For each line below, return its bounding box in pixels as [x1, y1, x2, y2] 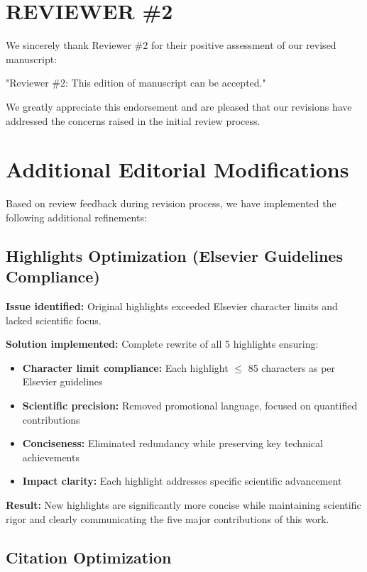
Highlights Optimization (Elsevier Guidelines [6, 244, 343, 266]
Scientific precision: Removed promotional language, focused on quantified [22, 397, 358, 412]
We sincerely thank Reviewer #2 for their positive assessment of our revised [6, 38, 336, 53]
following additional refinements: [6, 209, 147, 224]
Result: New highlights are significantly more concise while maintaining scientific [6, 497, 361, 512]
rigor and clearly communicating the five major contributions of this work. [6, 511, 329, 526]
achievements [22, 449, 80, 464]
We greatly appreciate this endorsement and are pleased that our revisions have [6, 99, 352, 114]
